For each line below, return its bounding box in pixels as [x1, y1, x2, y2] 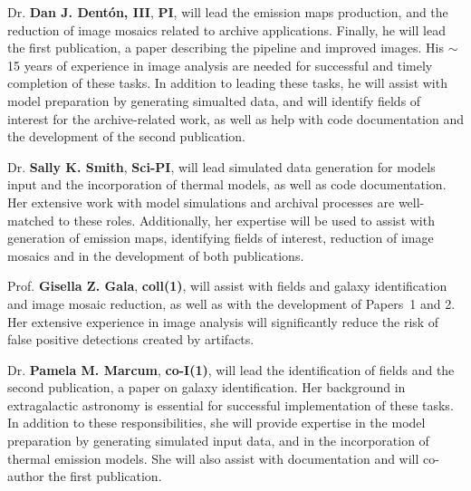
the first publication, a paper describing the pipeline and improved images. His [7, 38, 444, 57]
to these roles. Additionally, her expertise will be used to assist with [58, 210, 435, 229]
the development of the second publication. [7, 127, 245, 146]
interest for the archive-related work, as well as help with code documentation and [7, 109, 465, 128]
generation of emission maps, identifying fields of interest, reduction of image [7, 228, 434, 247]
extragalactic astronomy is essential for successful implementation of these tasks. [7, 395, 454, 414]
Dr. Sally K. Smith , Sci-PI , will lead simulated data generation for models [7, 157, 436, 176]
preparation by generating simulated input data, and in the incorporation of [7, 431, 429, 450]
